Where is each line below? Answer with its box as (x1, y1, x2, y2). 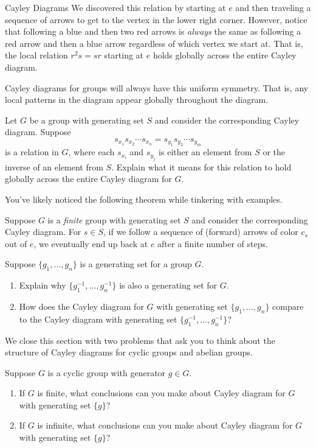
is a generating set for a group (80, 257, 192, 270)
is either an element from (159, 145, 252, 158)
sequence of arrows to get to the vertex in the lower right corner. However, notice (5, 13, 307, 26)
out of (5, 237, 27, 250)
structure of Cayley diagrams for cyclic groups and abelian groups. (5, 346, 253, 359)
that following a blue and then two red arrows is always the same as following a (5, 25, 301, 38)
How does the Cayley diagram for (19, 299, 144, 312)
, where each (68, 145, 115, 158)
